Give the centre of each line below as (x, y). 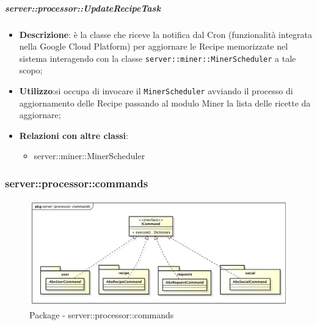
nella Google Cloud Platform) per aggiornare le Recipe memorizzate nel (154, 46)
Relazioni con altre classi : (74, 135)
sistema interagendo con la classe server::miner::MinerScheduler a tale (158, 58)
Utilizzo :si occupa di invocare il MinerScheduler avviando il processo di (156, 91)
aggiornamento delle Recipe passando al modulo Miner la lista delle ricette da (165, 103)
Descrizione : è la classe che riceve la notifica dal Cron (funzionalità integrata (166, 34)
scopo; (31, 70)
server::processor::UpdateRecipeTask (83, 8)
